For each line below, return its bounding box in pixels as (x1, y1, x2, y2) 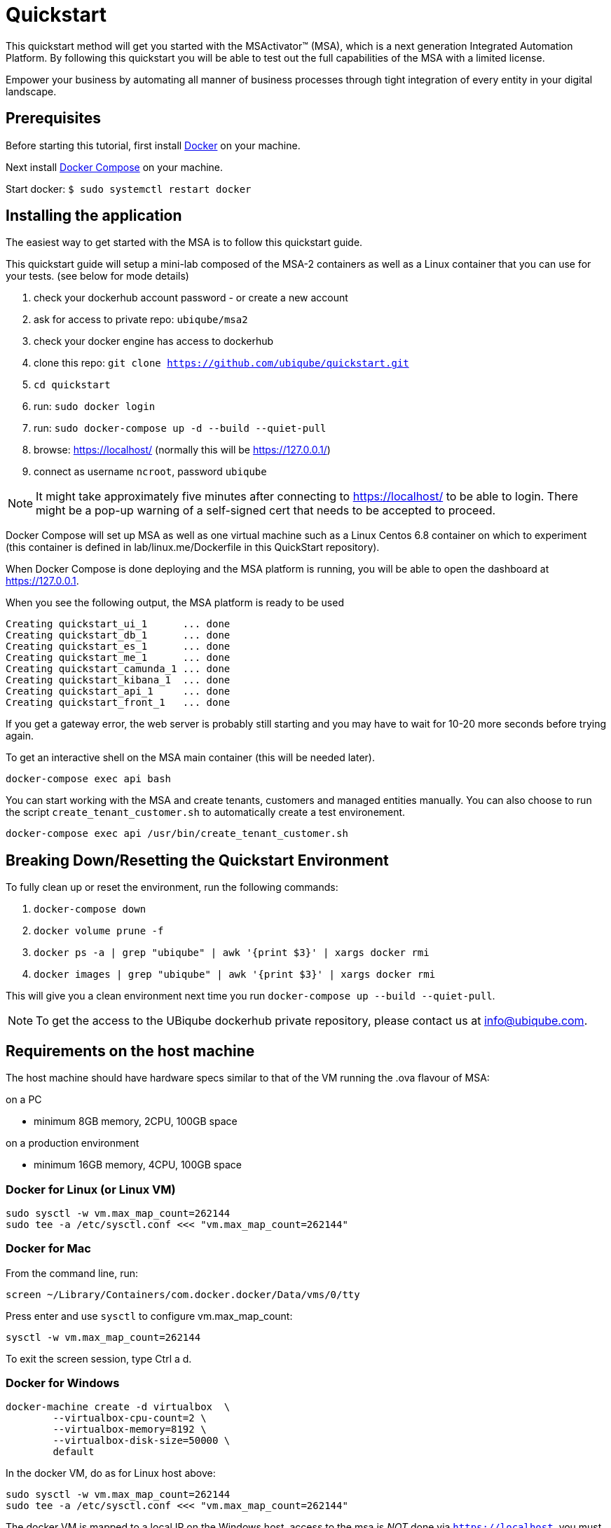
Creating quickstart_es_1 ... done (6, 641, 231, 653)
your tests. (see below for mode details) (6, 270, 189, 282)
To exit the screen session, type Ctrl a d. (6, 1352, 192, 1365)
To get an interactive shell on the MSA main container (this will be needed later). (6, 751, 375, 764)
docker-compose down (34, 903, 146, 915)
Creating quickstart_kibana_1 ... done (6, 674, 231, 686)
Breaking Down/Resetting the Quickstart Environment (6, 851, 389, 869)
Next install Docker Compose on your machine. (6, 161, 224, 173)
